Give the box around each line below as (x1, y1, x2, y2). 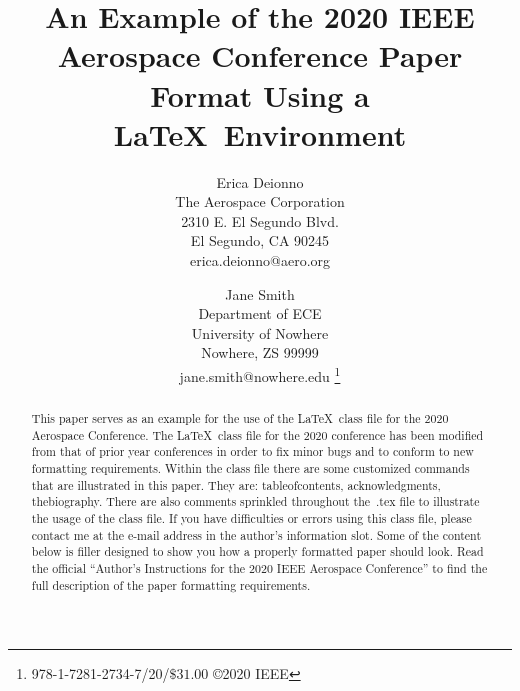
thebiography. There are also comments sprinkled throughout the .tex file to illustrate (31, 493, 480, 510)
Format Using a (150, 74, 370, 115)
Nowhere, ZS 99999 (201, 342, 319, 363)
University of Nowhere (191, 322, 329, 343)
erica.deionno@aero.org (189, 250, 331, 271)
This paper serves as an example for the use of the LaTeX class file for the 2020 (31, 410, 449, 427)
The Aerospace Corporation (175, 191, 345, 212)
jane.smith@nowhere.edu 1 (179, 363, 341, 386)
